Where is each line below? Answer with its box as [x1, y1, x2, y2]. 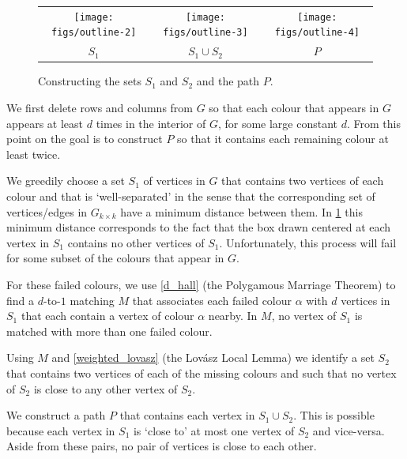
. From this [346, 115, 401, 131]
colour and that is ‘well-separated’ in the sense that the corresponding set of [6, 187, 375, 204]
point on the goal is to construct [6, 130, 163, 147]
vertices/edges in [6, 203, 88, 220]
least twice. [6, 145, 61, 162]
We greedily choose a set [6, 172, 125, 189]
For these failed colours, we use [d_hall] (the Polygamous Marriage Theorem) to [6, 276, 396, 292]
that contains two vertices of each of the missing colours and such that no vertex [6, 364, 397, 381]
